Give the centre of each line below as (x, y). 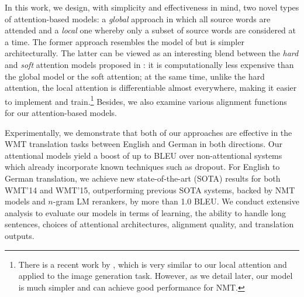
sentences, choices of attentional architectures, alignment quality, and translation (149, 224)
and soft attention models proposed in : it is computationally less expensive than (149, 64)
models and (25, 201)
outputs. (20, 235)
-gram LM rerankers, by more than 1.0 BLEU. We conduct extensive (176, 201)
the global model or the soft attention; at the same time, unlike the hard (135, 76)
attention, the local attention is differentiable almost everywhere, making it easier (151, 88)
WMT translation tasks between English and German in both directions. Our (144, 144)
